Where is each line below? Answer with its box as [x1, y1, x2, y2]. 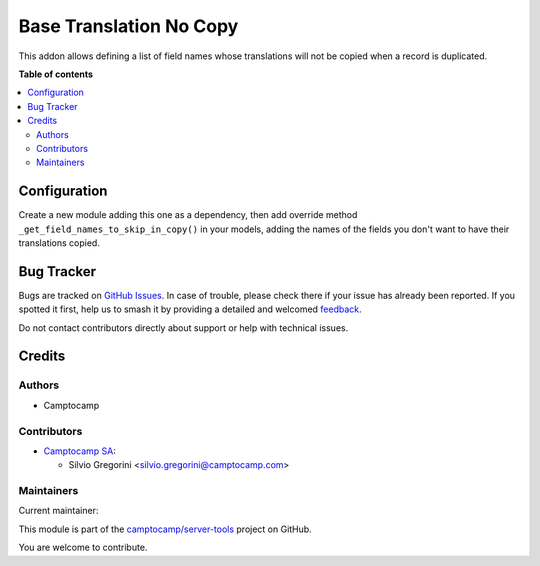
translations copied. [18, 236, 100, 249]
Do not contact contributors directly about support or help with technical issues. [18, 321, 349, 334]
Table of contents [18, 68, 94, 80]
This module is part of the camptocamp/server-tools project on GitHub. [18, 523, 312, 535]
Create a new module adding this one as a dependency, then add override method [18, 209, 358, 221]
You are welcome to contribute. [18, 541, 148, 554]
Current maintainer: [18, 505, 99, 517]
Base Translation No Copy [18, 15, 239, 37]
